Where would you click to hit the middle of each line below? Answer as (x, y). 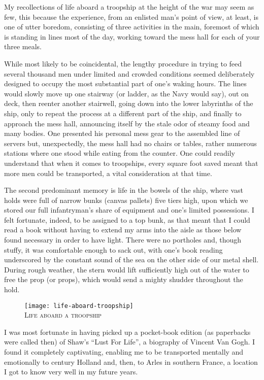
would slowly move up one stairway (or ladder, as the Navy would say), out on (126, 93)
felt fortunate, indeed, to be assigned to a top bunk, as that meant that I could (127, 219)
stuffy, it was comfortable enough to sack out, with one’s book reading (113, 249)
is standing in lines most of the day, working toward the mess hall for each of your (132, 36)
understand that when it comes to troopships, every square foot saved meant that (131, 163)
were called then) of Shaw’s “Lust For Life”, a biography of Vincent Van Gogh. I (130, 342)
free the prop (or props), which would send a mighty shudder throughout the (124, 279)
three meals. (23, 46)
